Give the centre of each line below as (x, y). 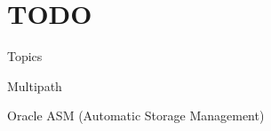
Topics (25, 56)
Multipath (35, 85)
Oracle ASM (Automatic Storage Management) (136, 116)
